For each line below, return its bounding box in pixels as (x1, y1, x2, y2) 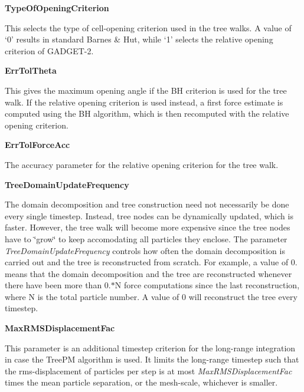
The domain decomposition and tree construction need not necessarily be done (5, 198, 289, 210)
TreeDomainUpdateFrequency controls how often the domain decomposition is (5, 244, 285, 256)
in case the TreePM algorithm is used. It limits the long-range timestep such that (5, 353, 299, 365)
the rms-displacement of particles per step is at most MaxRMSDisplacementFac (5, 364, 292, 377)
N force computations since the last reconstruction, (115, 279, 300, 291)
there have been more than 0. (5, 279, 111, 291)
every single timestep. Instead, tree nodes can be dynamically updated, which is (5, 209, 293, 222)
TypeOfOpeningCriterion (5, 2, 109, 14)
